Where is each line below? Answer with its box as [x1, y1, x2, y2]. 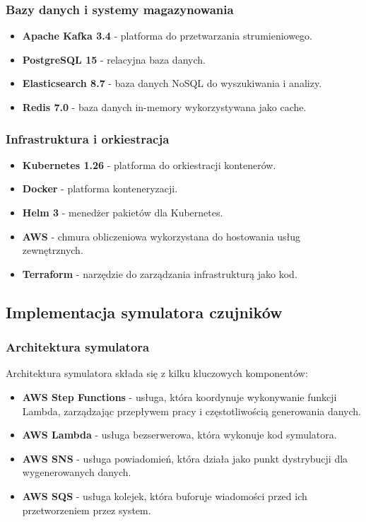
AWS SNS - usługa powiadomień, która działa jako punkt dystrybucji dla [22, 451, 348, 465]
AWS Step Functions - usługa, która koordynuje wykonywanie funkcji [22, 389, 337, 404]
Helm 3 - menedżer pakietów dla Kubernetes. [22, 205, 223, 219]
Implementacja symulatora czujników [6, 301, 283, 323]
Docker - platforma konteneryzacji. [22, 181, 178, 196]
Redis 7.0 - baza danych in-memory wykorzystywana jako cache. [22, 100, 307, 114]
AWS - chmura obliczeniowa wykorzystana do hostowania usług [22, 228, 301, 243]
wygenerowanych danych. [22, 465, 131, 480]
